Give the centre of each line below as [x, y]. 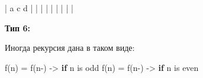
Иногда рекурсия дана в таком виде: [70, 48]
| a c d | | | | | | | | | [39, 8]
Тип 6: [18, 27]
